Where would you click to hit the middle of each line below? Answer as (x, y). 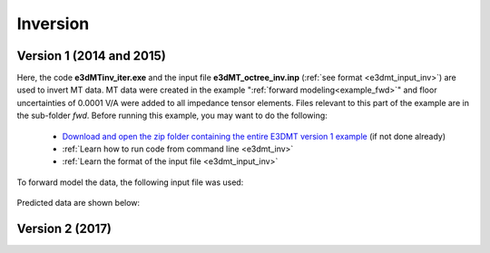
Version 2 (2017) (64, 229)
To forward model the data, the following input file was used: (130, 182)
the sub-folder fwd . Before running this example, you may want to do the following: (172, 116)
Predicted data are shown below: (78, 203)
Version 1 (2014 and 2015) (92, 56)
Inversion (53, 24)
